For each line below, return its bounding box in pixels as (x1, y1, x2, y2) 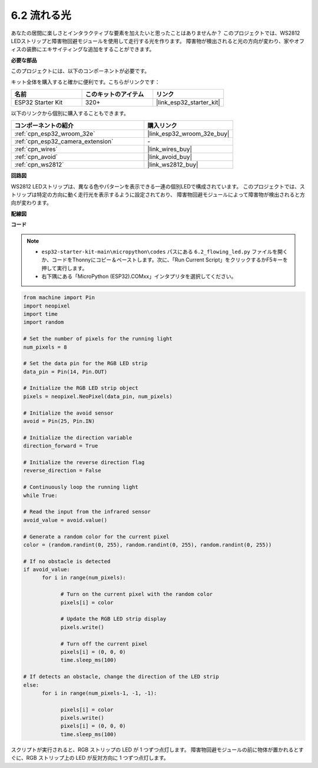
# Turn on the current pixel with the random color (60, 591, 213, 598)
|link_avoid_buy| (147, 153, 193, 161)
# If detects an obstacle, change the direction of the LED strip (23, 673, 219, 680)
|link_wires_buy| (147, 145, 193, 153)
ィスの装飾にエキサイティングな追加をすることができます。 (11, 46, 155, 53)
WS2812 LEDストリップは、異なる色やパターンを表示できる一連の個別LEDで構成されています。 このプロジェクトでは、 (11, 183, 300, 190)
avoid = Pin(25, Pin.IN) (23, 418, 95, 425)
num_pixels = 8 (23, 343, 67, 350)
